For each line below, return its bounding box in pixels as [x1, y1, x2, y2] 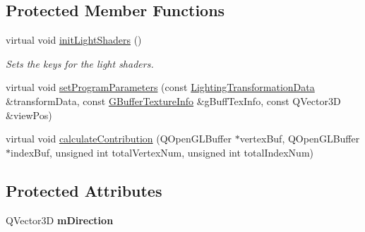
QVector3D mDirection [6, 212, 114, 227]
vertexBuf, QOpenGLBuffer [239, 131, 360, 146]
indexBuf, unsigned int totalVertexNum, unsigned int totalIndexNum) [11, 145, 314, 159]
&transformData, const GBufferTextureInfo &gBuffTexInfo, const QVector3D [6, 93, 341, 108]
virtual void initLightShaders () [6, 32, 142, 47]
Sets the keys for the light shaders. [6, 56, 154, 71]
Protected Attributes [6, 179, 162, 201]
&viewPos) [6, 107, 52, 122]
